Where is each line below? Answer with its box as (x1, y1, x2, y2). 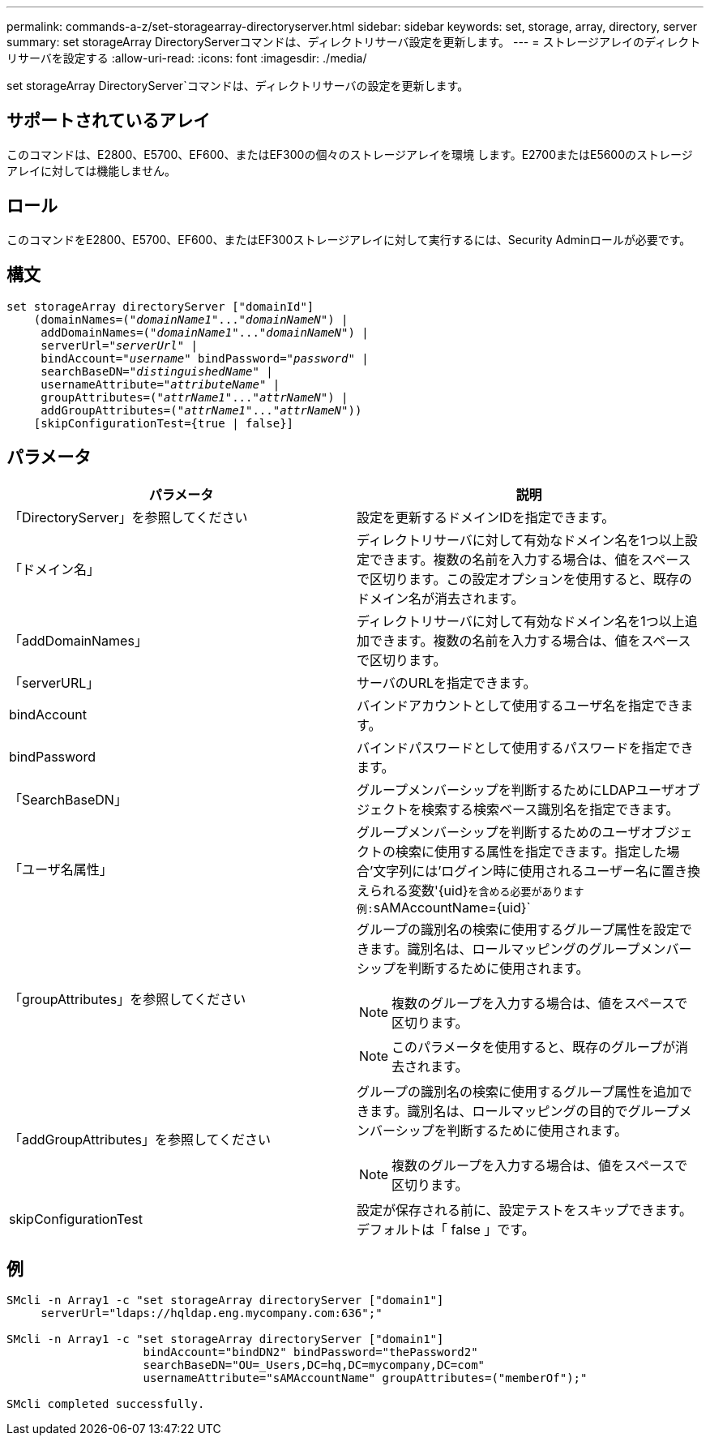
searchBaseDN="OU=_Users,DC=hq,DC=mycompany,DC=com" (143, 1358, 485, 1372)
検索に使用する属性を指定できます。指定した (396, 843, 667, 860)
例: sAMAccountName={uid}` (357, 899, 531, 916)
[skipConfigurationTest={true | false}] (33, 416, 294, 430)
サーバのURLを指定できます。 (357, 675, 537, 692)
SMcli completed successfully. (6, 1397, 205, 1411)
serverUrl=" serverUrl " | (41, 338, 199, 352)
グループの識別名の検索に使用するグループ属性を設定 (357, 921, 680, 938)
